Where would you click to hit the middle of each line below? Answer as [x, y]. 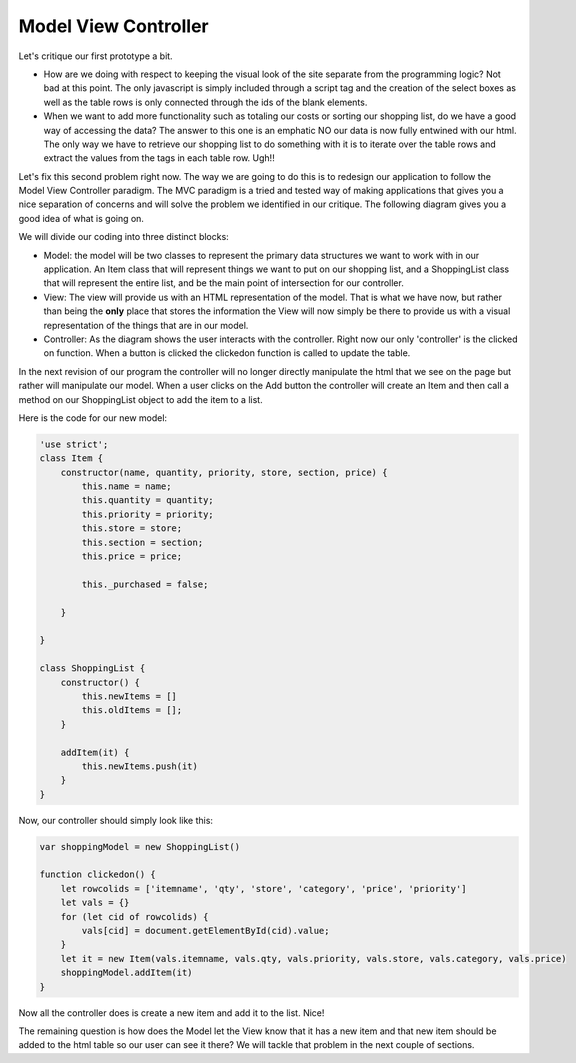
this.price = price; [132, 556]
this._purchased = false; [145, 584]
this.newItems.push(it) [140, 766]
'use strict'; [74, 444]
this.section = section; [142, 542]
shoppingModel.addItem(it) [127, 973]
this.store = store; [132, 528]
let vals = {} [95, 903]
